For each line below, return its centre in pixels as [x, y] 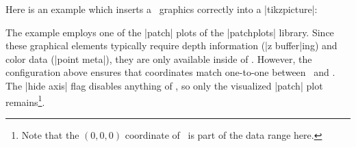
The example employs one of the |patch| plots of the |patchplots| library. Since [170, 32]
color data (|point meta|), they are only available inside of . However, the [159, 58]
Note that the [50, 134]
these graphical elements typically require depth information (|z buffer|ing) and [171, 45]
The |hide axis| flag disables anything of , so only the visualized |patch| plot [164, 85]
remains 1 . [25, 101]
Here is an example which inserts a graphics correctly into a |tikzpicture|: [162, 9]
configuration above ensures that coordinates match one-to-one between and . [170, 72]
